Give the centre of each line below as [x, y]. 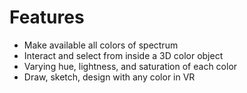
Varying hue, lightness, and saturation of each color [130, 66]
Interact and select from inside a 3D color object [123, 55]
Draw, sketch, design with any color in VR [109, 77]
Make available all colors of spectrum [101, 45]
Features [47, 17]
